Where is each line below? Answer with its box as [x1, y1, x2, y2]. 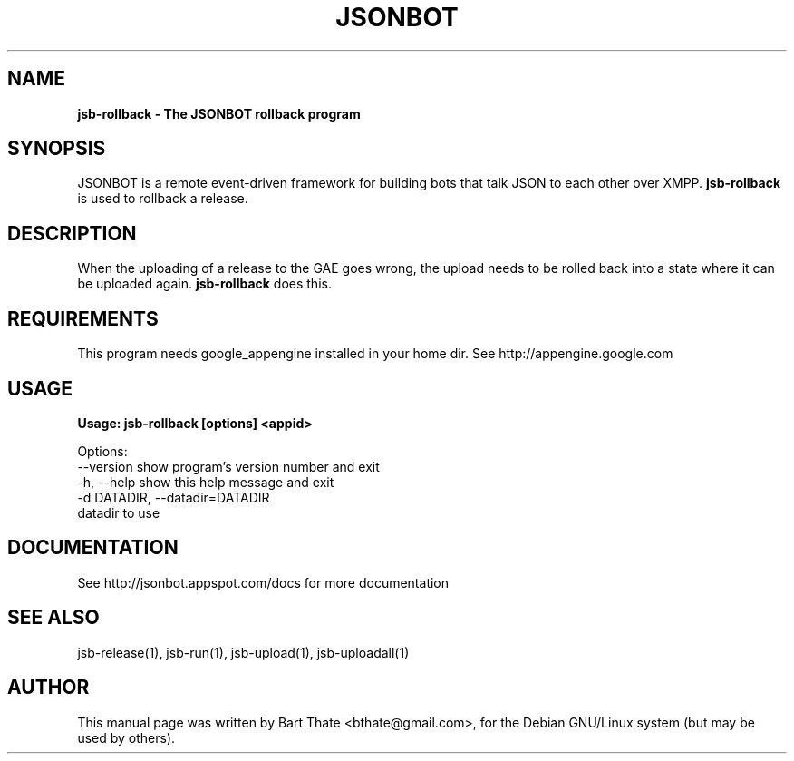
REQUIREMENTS [7, 307, 159, 330]
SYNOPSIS [7, 137, 106, 161]
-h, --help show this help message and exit [77, 473, 334, 490]
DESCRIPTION [7, 221, 137, 245]
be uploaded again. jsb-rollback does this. [77, 276, 332, 292]
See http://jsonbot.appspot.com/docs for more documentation [77, 574, 450, 590]
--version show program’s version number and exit [77, 458, 380, 474]
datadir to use [77, 504, 160, 521]
